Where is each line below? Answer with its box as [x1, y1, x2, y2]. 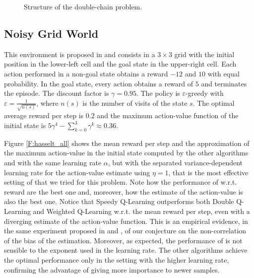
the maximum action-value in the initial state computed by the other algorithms [4, 147, 249, 158]
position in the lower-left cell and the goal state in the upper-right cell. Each [4, 59, 237, 69]
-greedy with [186, 88, 224, 98]
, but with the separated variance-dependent [108, 157, 243, 168]
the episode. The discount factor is [4, 88, 109, 98]
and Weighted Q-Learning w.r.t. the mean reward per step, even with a [33, 206, 250, 216]
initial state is [4, 120, 46, 131]
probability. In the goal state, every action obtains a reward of [4, 78, 193, 88]
